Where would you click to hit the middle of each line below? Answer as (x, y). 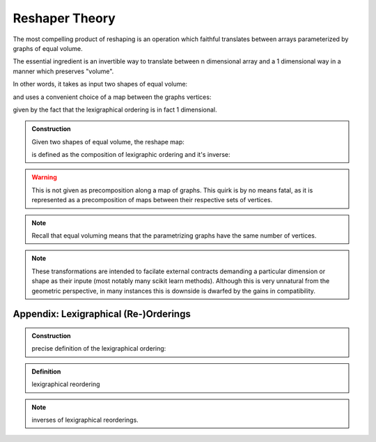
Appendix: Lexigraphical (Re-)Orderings (102, 314)
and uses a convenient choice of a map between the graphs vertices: (112, 97)
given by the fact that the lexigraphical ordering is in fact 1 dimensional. (115, 109)
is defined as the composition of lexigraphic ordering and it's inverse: (131, 155)
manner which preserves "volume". (63, 71)
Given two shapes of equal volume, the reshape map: (108, 142)
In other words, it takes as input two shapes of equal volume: (100, 84)
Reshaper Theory (64, 18)
